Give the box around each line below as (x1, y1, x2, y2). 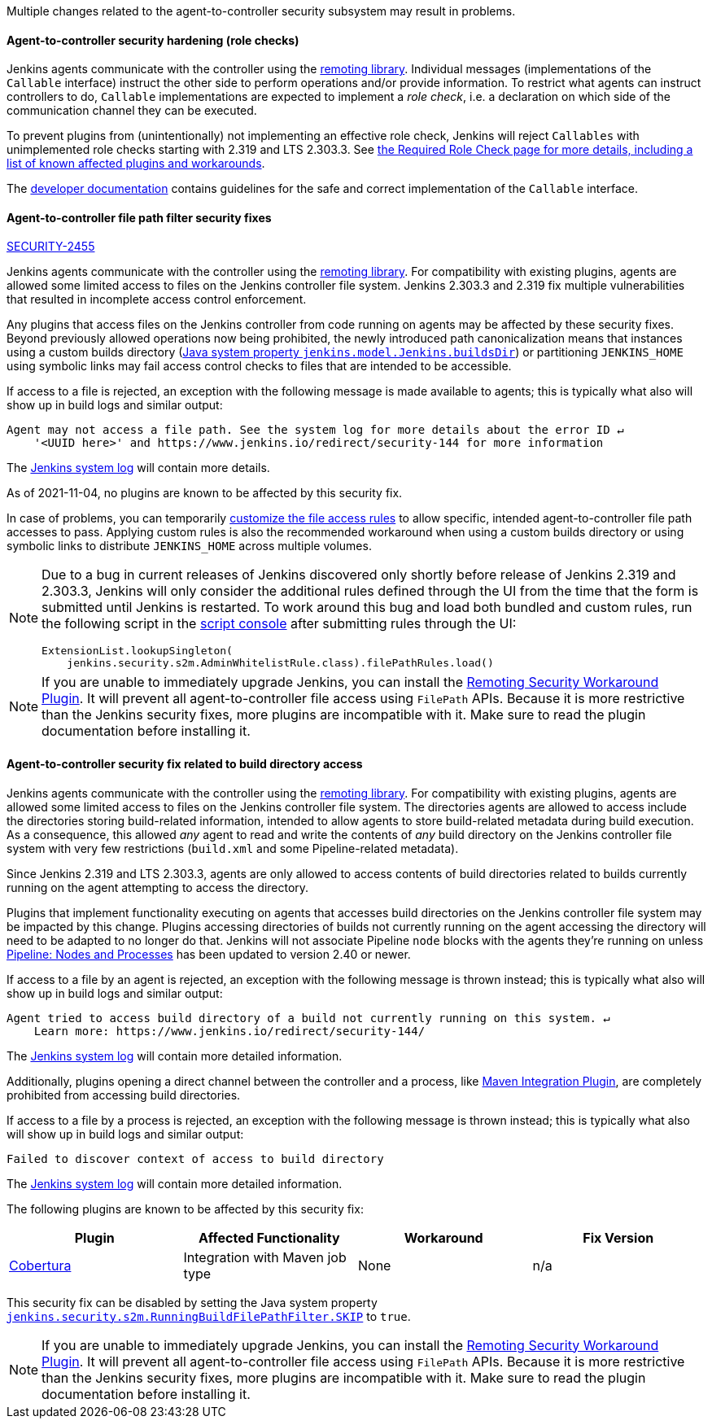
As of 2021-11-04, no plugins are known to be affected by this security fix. (7, 486, 403, 500)
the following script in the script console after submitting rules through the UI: (41, 615, 517, 632)
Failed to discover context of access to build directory (7, 1152, 384, 1165)
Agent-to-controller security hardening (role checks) (7, 33, 299, 47)
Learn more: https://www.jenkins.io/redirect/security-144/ (33, 1024, 426, 1038)
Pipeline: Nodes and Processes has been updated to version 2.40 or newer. (7, 946, 411, 961)
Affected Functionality (198, 1229, 340, 1246)
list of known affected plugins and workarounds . (7, 156, 265, 171)
